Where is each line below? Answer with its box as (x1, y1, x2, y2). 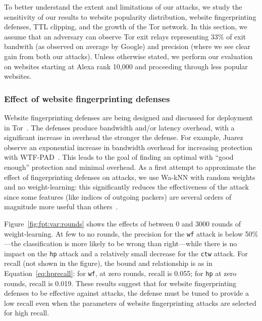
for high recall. (4, 307, 49, 318)
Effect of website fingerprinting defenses (4, 92, 170, 105)
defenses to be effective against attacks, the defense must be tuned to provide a (4, 288, 249, 298)
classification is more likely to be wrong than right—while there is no (23, 238, 237, 249)
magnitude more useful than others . (4, 201, 118, 212)
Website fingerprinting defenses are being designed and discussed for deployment (4, 112, 253, 122)
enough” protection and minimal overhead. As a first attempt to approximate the (4, 161, 256, 172)
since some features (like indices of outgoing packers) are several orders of (4, 191, 232, 202)
